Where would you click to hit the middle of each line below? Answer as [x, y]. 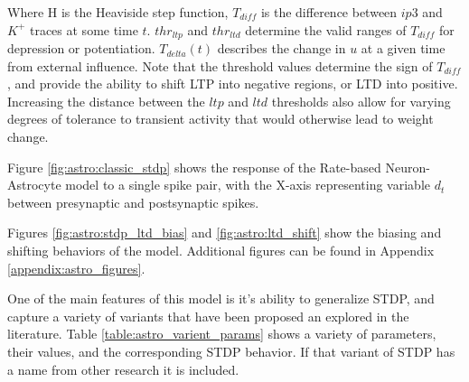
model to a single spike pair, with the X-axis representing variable [248, 185]
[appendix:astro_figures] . [76, 268]
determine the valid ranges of [326, 29]
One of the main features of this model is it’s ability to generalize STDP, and [221, 298]
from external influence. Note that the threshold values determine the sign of [220, 65]
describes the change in [281, 48]
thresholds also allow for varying [361, 101]
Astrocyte [34, 185]
